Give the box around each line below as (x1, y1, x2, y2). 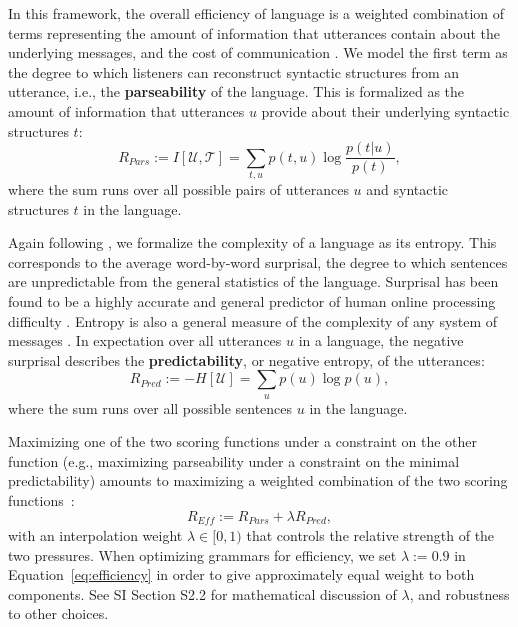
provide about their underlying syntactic (261, 100, 510, 121)
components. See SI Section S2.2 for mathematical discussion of (8, 583, 397, 604)
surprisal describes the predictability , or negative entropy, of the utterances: (8, 349, 485, 370)
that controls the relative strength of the (246, 525, 495, 546)
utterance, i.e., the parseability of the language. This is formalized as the (8, 81, 465, 102)
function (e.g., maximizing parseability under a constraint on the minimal (8, 450, 460, 471)
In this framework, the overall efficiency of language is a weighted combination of (8, 3, 505, 23)
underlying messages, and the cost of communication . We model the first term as (8, 42, 508, 63)
